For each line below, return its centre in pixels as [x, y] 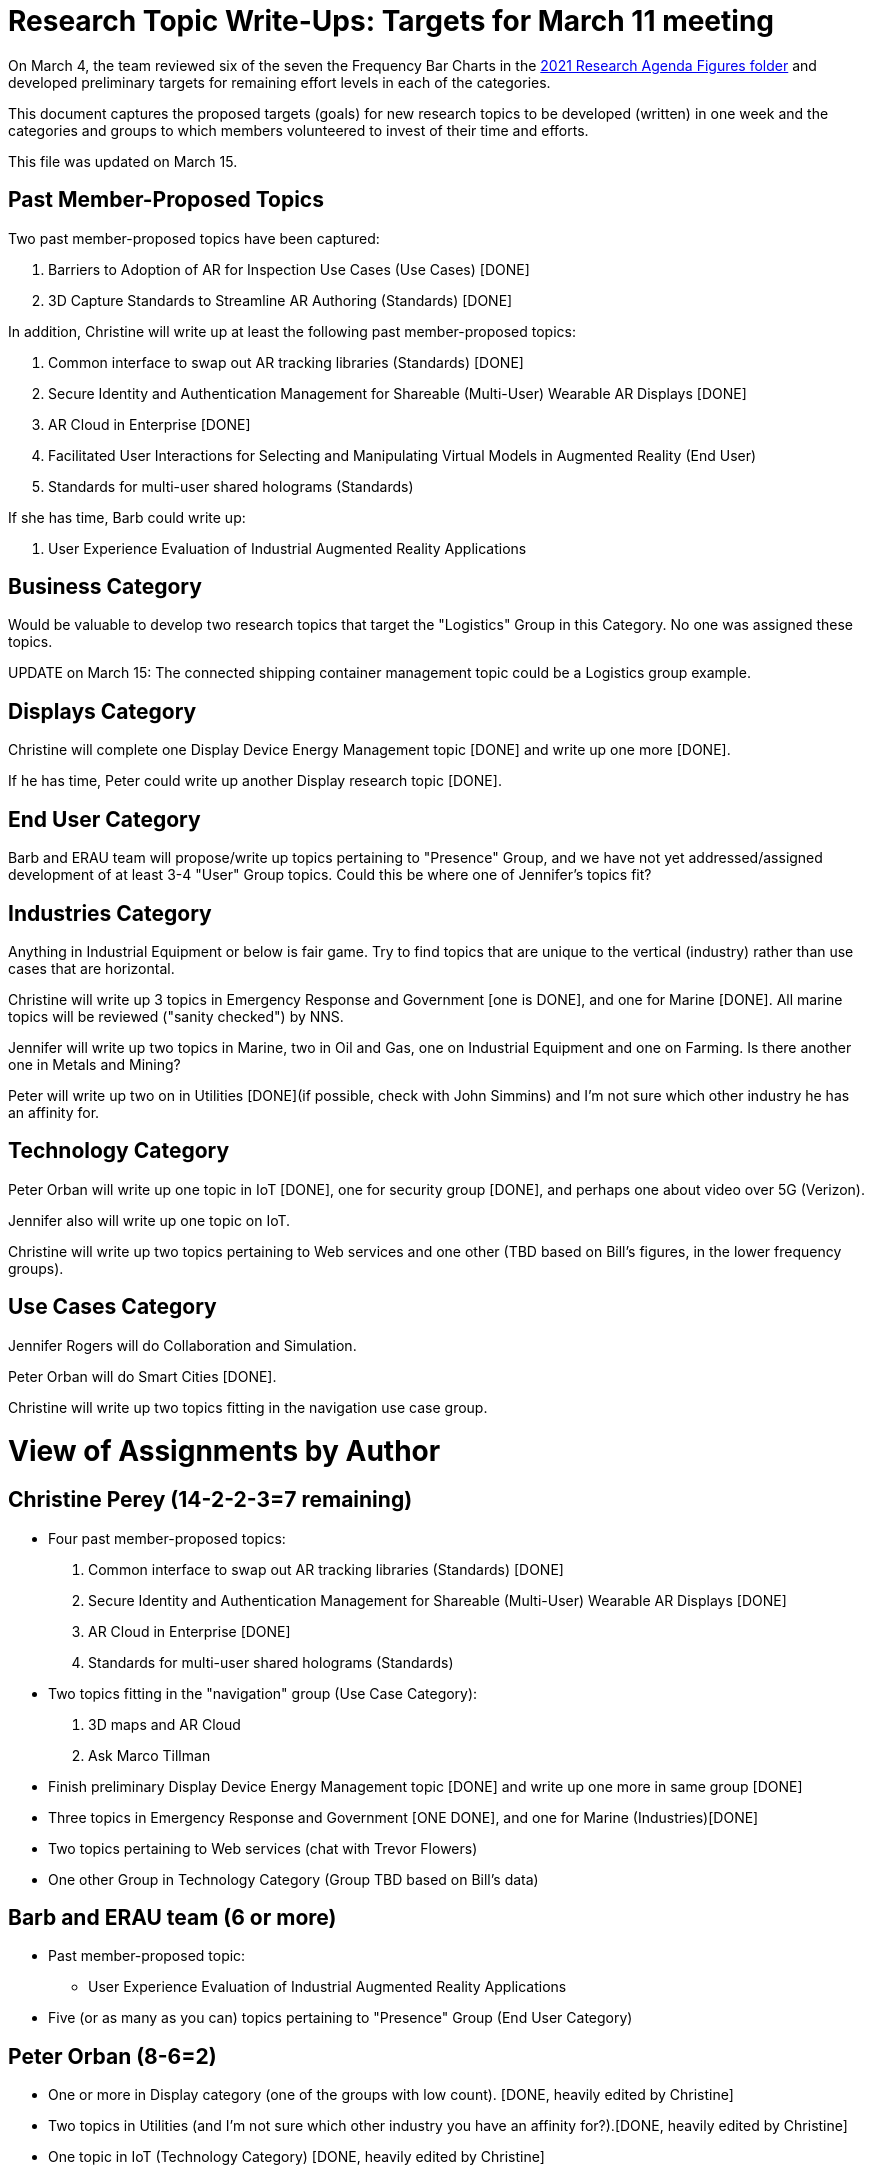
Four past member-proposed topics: [167, 1538]
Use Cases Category [112, 1307]
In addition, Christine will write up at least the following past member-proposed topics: [292, 331]
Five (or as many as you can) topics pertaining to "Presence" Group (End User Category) [340, 2018]
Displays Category [102, 711]
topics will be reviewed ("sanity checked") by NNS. [176, 1016]
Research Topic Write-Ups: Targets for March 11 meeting [391, 21]
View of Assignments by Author [224, 1451]
